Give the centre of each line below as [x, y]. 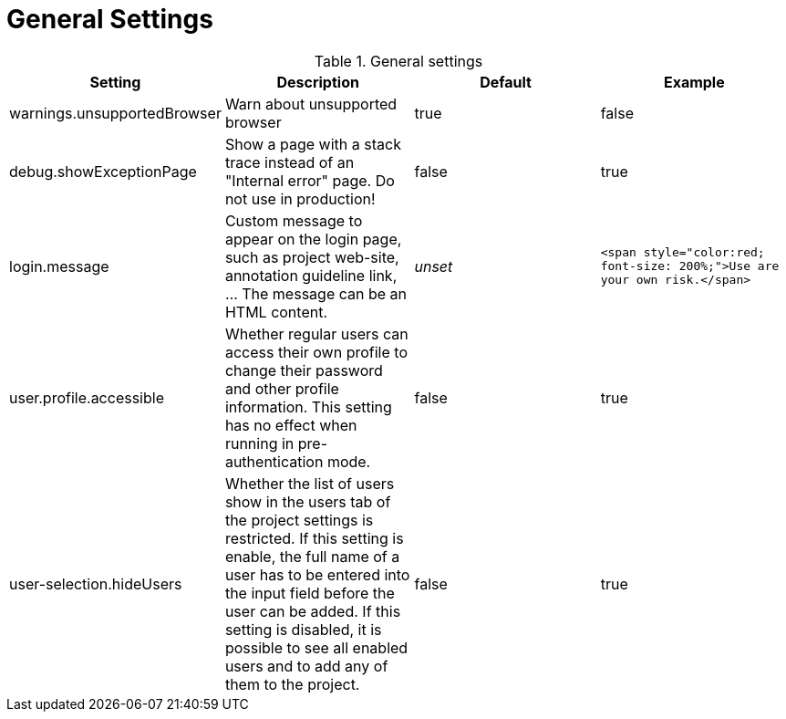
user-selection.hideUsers [96, 584]
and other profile [282, 388]
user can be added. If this [313, 611]
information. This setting [308, 406]
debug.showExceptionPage [103, 171]
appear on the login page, [313, 239]
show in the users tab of [308, 501]
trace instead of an [290, 162]
